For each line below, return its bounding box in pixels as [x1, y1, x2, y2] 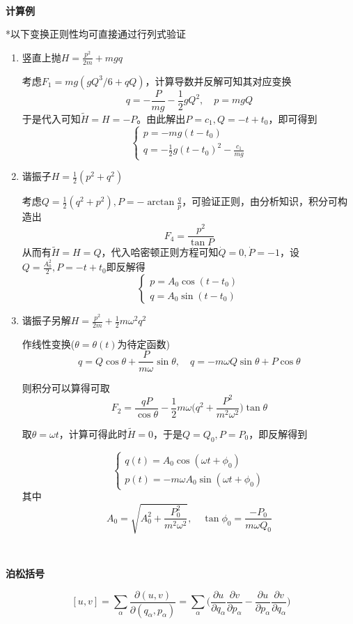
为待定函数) [117, 336, 171, 351]
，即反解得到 [249, 426, 308, 441]
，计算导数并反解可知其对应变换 [145, 73, 292, 88]
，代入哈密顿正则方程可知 [101, 245, 219, 259]
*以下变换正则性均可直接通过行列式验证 [6, 26, 186, 41]
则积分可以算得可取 [22, 380, 110, 395]
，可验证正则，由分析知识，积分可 [182, 194, 338, 208]
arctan [147, 197, 175, 208]
